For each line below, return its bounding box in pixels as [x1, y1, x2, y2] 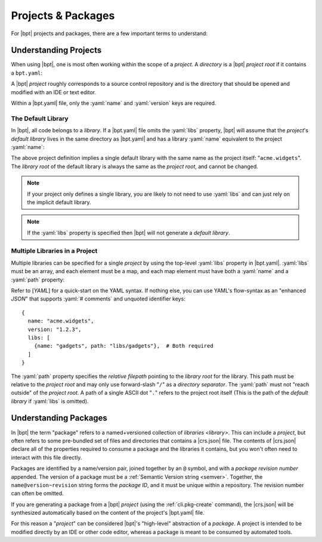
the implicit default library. [27, 199, 92, 206]
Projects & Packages [11, 9, 115, 22]
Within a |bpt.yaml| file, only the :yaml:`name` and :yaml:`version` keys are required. [11, 100, 216, 107]
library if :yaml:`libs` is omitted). [11, 397, 89, 405]
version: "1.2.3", [27, 326, 82, 333]
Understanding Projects [11, 45, 102, 55]
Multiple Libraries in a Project [11, 247, 98, 255]
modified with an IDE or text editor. [11, 88, 97, 95]
